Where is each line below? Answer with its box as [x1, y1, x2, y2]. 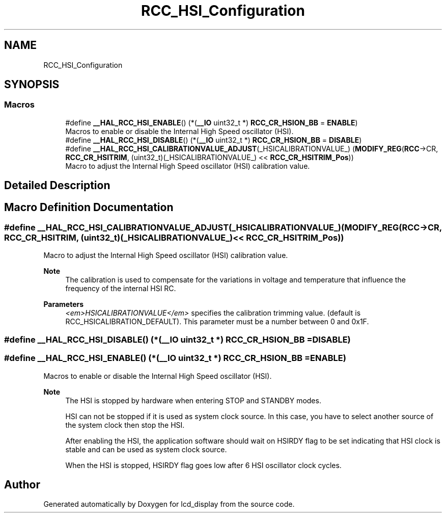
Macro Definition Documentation [4, 200, 174, 214]
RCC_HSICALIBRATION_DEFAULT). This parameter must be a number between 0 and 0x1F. [65, 317, 369, 326]
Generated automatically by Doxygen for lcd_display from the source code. [43, 500, 295, 509]
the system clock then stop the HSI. [65, 420, 185, 429]
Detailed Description [4, 179, 110, 192]
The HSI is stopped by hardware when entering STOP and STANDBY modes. [65, 396, 321, 405]
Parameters [43, 300, 84, 309]
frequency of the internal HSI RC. [65, 284, 176, 293]
